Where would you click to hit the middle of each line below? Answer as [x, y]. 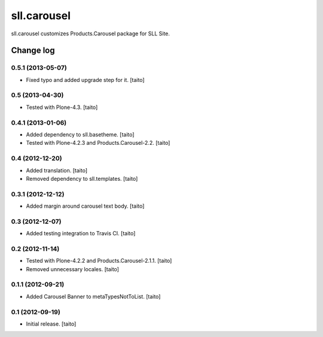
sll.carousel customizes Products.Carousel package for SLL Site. [91, 34]
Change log [33, 51]
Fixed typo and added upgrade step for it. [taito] [85, 80]
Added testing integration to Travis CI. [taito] [81, 233]
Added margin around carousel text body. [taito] [85, 206]
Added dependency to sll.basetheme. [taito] [80, 134]
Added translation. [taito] [57, 170]
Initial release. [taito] [51, 324]
